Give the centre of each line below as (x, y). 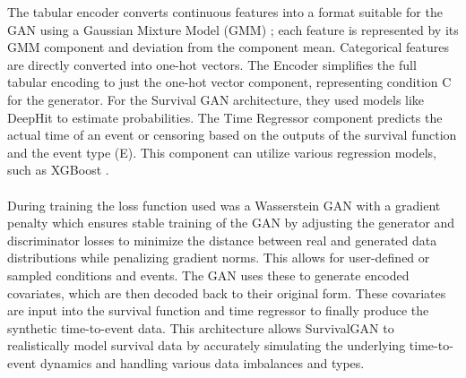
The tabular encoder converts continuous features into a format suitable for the (225, 12)
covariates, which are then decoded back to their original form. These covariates (227, 292)
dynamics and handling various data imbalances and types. (202, 362)
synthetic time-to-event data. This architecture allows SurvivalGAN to (201, 327)
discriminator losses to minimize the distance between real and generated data (222, 240)
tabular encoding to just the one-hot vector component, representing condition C (229, 82)
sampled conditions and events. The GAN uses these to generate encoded (208, 275)
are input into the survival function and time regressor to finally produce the (218, 310)
